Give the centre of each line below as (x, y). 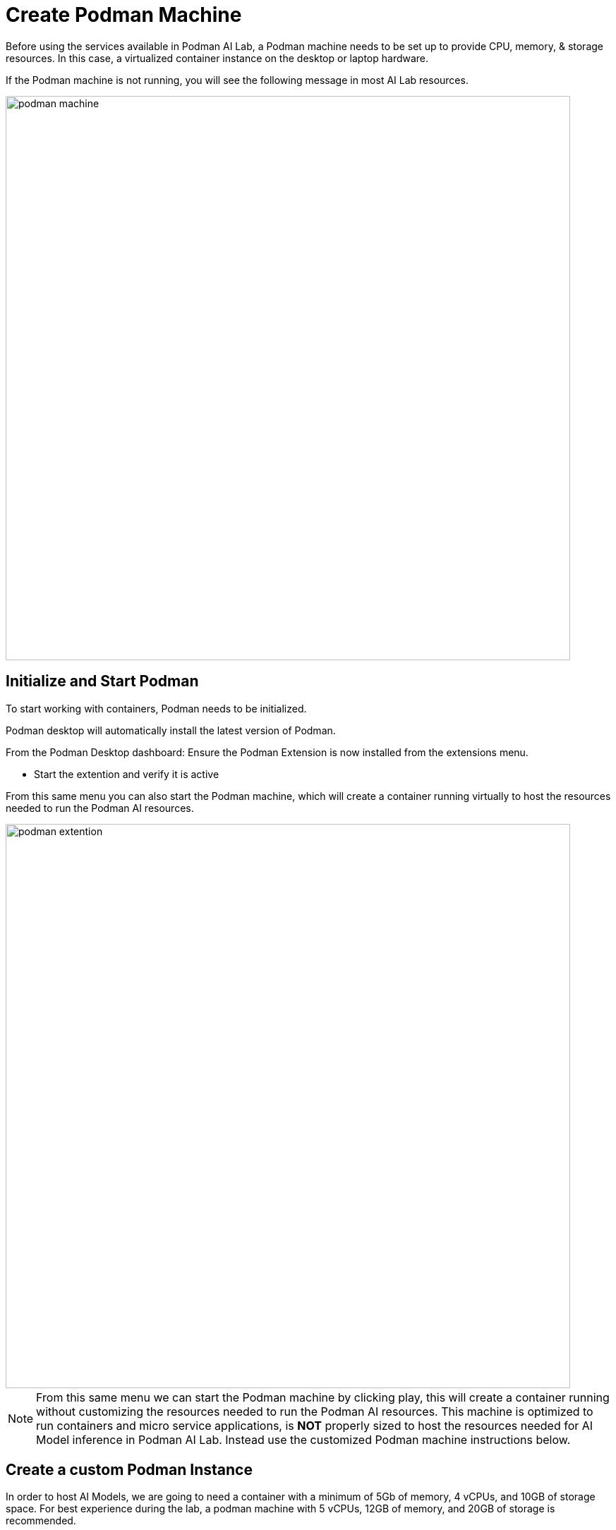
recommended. (41, 1521)
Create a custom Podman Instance (129, 1470)
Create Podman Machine (124, 15)
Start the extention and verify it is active (127, 774)
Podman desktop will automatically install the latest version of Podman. (171, 730)
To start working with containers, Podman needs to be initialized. (156, 708)
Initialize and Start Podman (102, 681)
